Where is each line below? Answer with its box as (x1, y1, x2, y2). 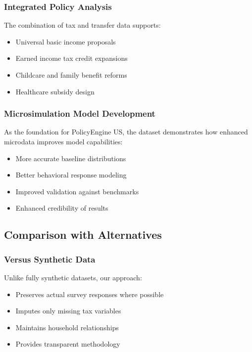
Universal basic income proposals (15, 36, 116, 46)
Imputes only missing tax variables (15, 306, 121, 316)
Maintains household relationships (15, 322, 119, 332)
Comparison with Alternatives (4, 227, 162, 242)
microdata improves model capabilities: (4, 136, 123, 146)
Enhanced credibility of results (15, 203, 108, 213)
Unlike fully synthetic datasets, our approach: (4, 272, 142, 282)
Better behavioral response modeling (15, 170, 127, 180)
